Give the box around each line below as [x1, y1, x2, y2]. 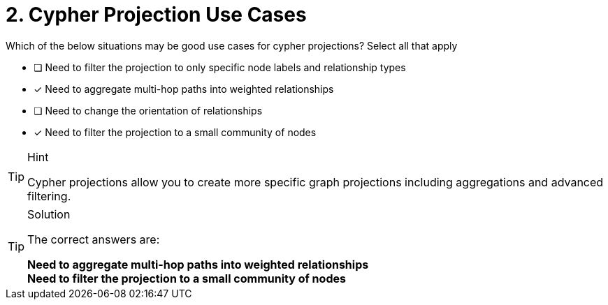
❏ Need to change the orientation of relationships [34, 104, 263, 117]
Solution [27, 207, 71, 221]
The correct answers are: [27, 232, 160, 246]
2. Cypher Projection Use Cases [6, 3, 307, 27]
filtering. [27, 188, 71, 203]
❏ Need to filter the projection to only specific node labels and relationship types [34, 61, 406, 73]
